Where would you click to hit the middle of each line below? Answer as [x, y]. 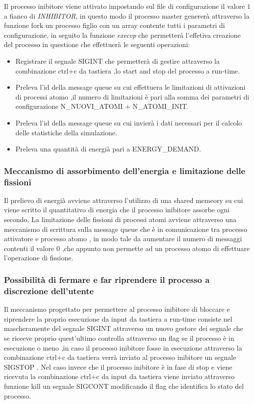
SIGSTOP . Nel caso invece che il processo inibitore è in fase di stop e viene [118, 366]
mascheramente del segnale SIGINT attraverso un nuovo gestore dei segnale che [124, 328]
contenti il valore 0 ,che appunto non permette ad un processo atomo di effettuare [127, 248]
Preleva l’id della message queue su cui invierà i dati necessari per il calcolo [129, 122]
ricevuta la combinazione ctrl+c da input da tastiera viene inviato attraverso [119, 376]
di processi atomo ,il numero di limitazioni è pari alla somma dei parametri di [132, 96]
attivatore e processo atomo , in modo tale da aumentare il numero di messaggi [123, 239]
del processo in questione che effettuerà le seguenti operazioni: [97, 44]
